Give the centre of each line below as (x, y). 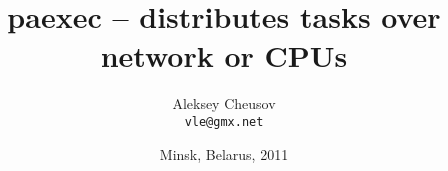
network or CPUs (224, 55)
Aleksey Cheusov (224, 103)
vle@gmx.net (224, 121)
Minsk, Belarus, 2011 (224, 153)
